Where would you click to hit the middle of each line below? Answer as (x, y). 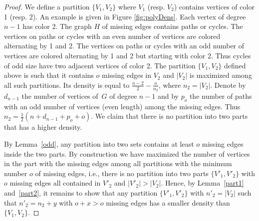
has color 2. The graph (57, 26)
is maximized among (221, 75)
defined (235, 65)
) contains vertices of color (214, 6)
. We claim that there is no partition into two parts (169, 116)
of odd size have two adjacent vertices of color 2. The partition (100, 65)
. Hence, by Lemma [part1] (202, 183)
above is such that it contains (49, 75)
